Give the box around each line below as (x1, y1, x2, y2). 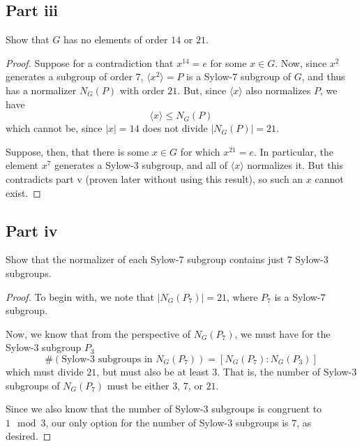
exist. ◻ (6, 185, 41, 200)
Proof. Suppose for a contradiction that (6, 55, 174, 70)
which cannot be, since (6, 121, 103, 135)
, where (227, 289, 258, 304)
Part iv (6, 219, 58, 241)
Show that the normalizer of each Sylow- (6, 252, 179, 267)
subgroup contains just (187, 252, 284, 267)
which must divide (6, 364, 84, 378)
